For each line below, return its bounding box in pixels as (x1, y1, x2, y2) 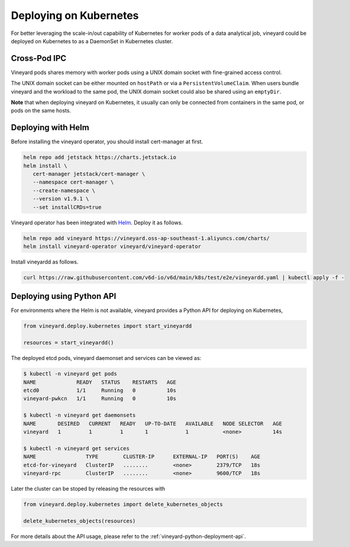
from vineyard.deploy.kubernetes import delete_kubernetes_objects (23, 501, 223, 507)
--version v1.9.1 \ (33, 195, 89, 202)
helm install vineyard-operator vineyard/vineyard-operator (23, 243, 202, 250)
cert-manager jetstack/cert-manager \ (33, 170, 145, 178)
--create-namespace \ (33, 187, 96, 194)
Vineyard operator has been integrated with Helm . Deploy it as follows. (11, 219, 183, 226)
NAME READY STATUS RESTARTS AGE (23, 379, 177, 385)
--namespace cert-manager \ (33, 179, 115, 186)
